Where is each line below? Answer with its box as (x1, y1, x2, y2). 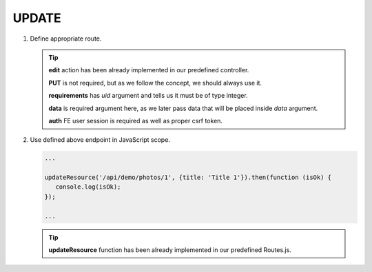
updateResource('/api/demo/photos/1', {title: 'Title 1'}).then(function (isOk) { (44, 174, 332, 182)
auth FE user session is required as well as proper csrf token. (48, 116, 223, 125)
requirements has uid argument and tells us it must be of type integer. (48, 92, 248, 100)
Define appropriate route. (30, 34, 102, 43)
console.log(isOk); (55, 183, 121, 191)
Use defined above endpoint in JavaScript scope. (30, 136, 170, 144)
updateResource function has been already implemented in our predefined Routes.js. (48, 245, 292, 254)
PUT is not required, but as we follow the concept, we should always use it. (48, 79, 262, 87)
